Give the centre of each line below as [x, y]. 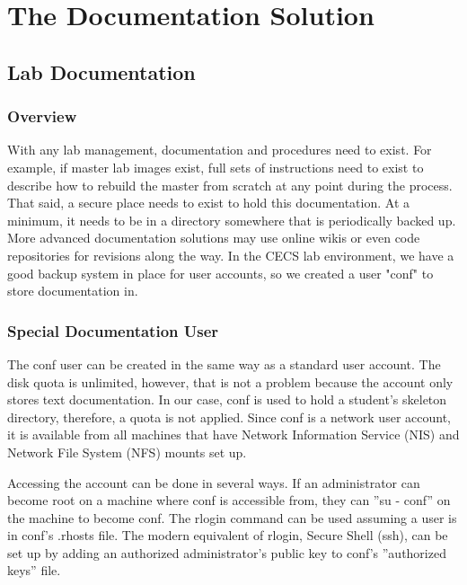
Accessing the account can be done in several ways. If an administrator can [214, 482]
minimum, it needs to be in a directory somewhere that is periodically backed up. [232, 220]
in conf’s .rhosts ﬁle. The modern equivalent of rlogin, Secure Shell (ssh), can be [228, 535]
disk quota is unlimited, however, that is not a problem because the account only [230, 381]
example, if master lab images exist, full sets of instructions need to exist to [216, 167]
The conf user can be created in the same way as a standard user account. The [224, 363]
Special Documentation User [113, 330]
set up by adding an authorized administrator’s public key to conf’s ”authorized [227, 552]
